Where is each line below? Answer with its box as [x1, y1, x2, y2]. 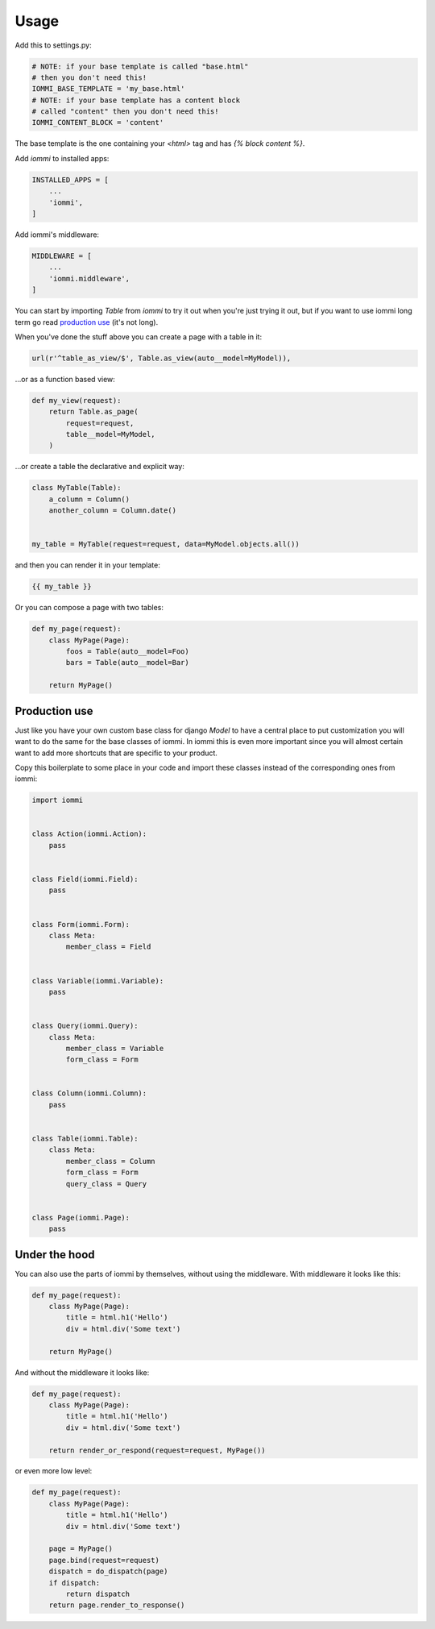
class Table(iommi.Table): [31, 1134, 139, 1144]
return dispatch [65, 1589, 130, 1598]
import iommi [31, 796, 84, 805]
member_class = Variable [65, 1044, 164, 1053]
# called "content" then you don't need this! [31, 107, 219, 116]
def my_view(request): [31, 396, 122, 405]
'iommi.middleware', [48, 274, 130, 283]
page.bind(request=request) [48, 1556, 160, 1565]
